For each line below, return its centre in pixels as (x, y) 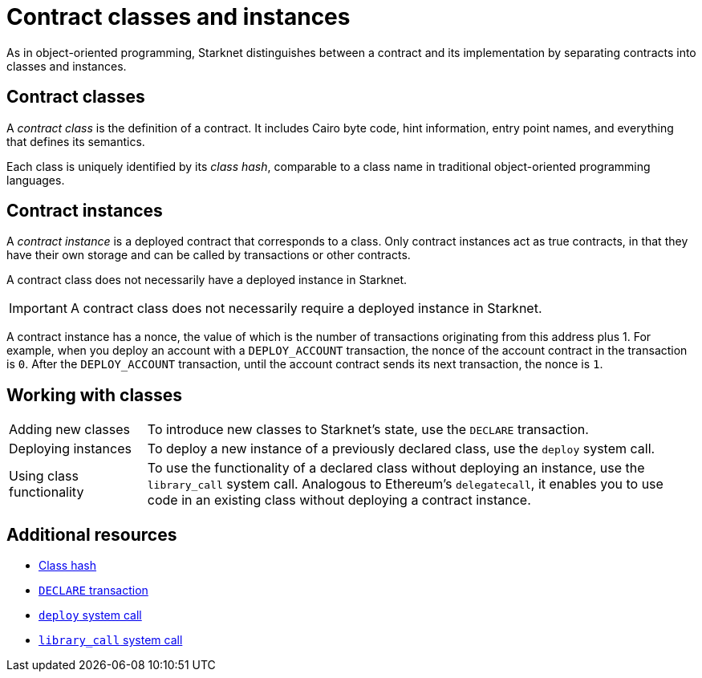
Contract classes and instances (179, 17)
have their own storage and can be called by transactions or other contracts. (209, 255)
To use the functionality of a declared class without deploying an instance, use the (396, 468)
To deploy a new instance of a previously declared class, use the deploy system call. (401, 449)
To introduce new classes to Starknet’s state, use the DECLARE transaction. (368, 430)
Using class (44, 476)
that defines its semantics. (76, 141)
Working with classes (95, 395)
